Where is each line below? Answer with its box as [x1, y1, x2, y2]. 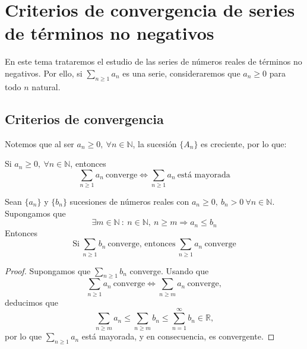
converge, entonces [107, 240, 176, 249]
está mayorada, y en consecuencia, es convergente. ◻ [81, 330, 275, 342]
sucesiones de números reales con [69, 195, 189, 208]
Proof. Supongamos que [5, 264, 91, 277]
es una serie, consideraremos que [122, 66, 240, 79]
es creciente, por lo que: [201, 137, 287, 150]
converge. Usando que [129, 264, 209, 277]
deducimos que [5, 296, 58, 308]
